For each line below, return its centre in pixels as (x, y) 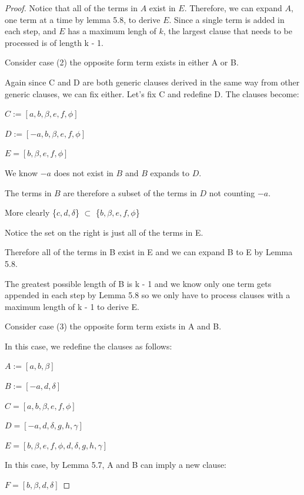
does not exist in (83, 172)
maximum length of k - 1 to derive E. (72, 306)
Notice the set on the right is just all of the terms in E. (104, 232)
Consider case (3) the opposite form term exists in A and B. (113, 326)
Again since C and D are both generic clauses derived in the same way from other (152, 82)
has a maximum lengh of (112, 31)
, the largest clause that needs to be (228, 31)
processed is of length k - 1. (54, 42)
